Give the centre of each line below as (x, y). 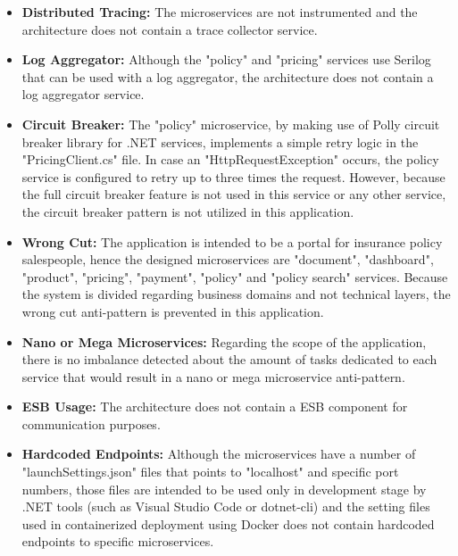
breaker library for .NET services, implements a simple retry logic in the (220, 141)
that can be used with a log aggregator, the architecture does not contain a (228, 76)
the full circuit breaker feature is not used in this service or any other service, (234, 194)
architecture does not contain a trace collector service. (170, 29)
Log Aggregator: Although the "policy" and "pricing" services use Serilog (226, 59)
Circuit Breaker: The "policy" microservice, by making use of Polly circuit (231, 124)
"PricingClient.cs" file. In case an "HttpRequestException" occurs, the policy (230, 159)
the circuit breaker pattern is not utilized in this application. (188, 211)
